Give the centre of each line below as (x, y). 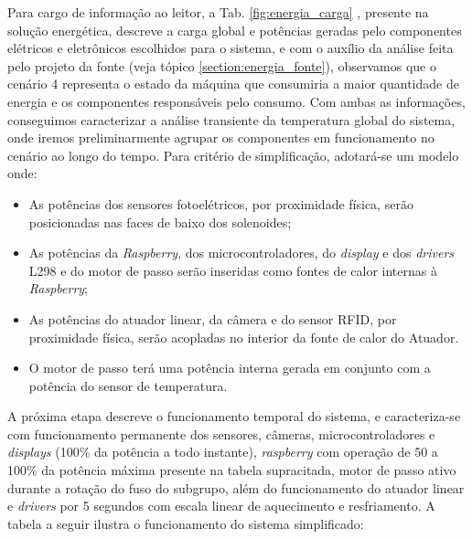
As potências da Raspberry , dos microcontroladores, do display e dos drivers (241, 253)
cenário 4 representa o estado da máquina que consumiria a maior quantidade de (233, 84)
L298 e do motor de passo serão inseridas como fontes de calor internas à (233, 270)
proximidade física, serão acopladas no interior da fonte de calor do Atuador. (244, 337)
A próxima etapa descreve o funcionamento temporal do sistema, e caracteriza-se (234, 416)
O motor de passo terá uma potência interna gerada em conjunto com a (230, 368)
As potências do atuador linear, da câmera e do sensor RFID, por (213, 318)
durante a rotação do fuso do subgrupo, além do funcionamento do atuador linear (236, 487)
